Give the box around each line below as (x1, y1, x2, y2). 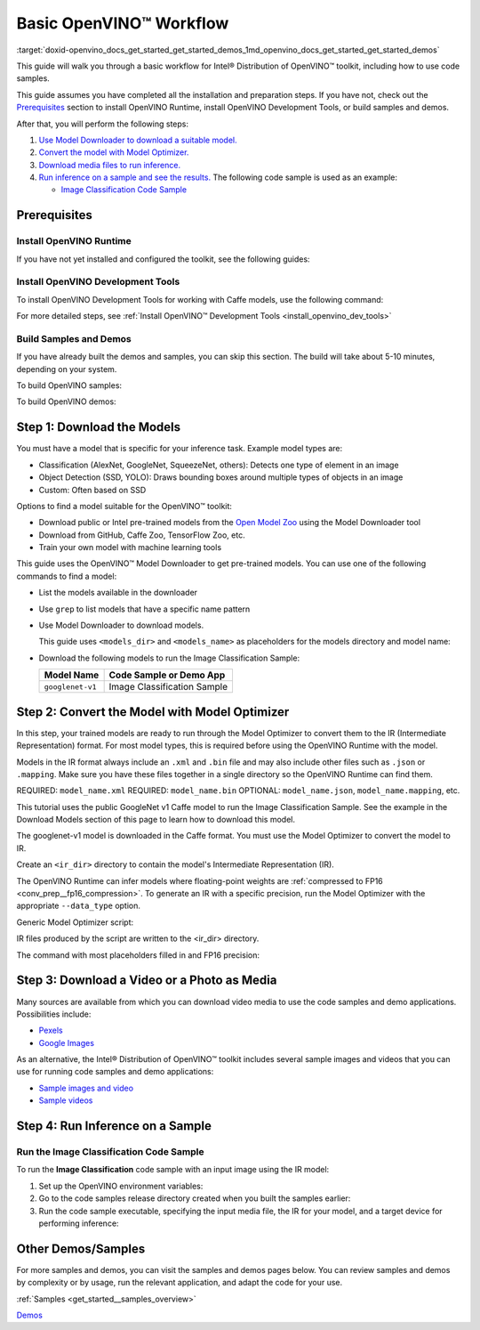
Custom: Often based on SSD (38, 484, 147, 495)
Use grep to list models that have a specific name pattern (38, 604, 251, 614)
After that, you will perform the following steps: (16, 118, 188, 129)
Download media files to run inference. (38, 159, 181, 170)
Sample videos (38, 1095, 93, 1106)
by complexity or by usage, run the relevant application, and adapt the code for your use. (16, 1277, 343, 1288)
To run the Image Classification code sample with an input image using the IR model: (16, 1164, 330, 1175)
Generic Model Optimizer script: (16, 917, 134, 928)
